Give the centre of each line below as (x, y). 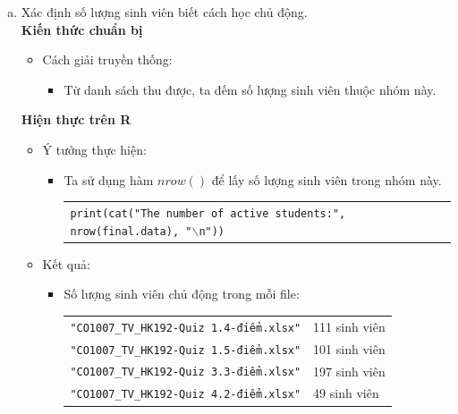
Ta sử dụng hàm (109, 179)
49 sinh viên (346, 393)
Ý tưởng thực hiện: (94, 149)
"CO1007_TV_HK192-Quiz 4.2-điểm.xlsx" (186, 395)
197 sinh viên (349, 371)
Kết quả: (66, 263)
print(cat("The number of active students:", (208, 213)
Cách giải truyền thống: (107, 59)
